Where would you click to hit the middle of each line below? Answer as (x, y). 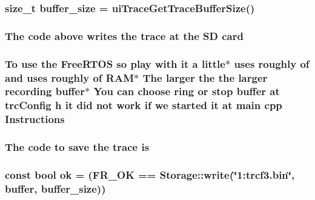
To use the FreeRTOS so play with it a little (115, 63)
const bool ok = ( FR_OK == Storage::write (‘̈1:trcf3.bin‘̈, (150, 174)
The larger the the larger (205, 77)
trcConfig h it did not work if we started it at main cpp (144, 105)
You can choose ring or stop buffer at (187, 91)
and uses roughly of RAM (70, 77)
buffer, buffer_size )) (55, 188)
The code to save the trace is (77, 147)
